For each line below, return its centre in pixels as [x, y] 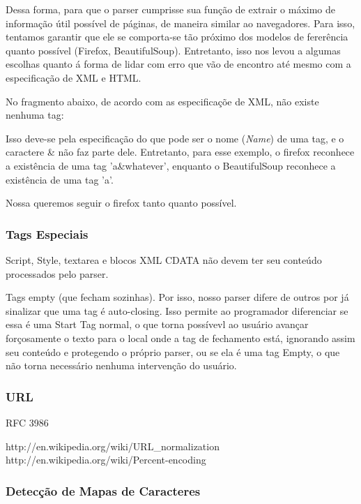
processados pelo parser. [57, 273]
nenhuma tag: [35, 115]
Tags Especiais [47, 234]
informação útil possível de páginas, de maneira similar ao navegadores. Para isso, [180, 23]
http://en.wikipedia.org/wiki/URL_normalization [113, 446]
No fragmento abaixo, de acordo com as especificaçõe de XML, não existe [162, 101]
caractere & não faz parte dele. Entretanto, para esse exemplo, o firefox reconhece [180, 152]
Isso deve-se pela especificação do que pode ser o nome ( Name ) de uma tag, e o [175, 138]
